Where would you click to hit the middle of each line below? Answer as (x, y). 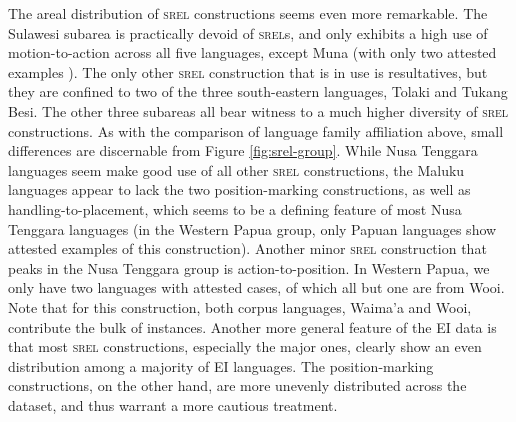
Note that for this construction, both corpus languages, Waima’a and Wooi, (240, 306)
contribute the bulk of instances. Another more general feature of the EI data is (252, 326)
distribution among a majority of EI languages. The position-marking (221, 365)
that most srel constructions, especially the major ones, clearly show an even (245, 346)
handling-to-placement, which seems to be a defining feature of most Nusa (235, 208)
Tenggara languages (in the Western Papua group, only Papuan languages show (252, 228)
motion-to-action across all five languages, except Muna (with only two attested (252, 52)
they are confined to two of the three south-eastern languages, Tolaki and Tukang (258, 91)
